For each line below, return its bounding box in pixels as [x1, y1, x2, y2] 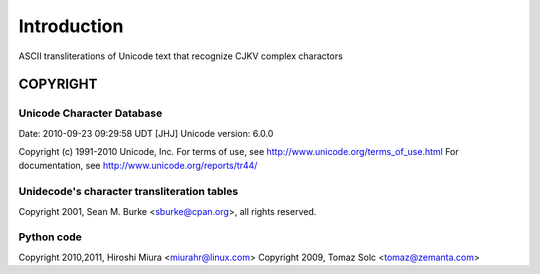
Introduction [18, 15, 124, 37]
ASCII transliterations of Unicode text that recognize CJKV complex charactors [18, 50, 344, 62]
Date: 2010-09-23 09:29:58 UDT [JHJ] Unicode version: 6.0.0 [18, 127, 274, 139]
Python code [18, 230, 82, 244]
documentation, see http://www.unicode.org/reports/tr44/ [18, 160, 258, 172]
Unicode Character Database [18, 106, 163, 120]
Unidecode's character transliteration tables [18, 185, 239, 199]
